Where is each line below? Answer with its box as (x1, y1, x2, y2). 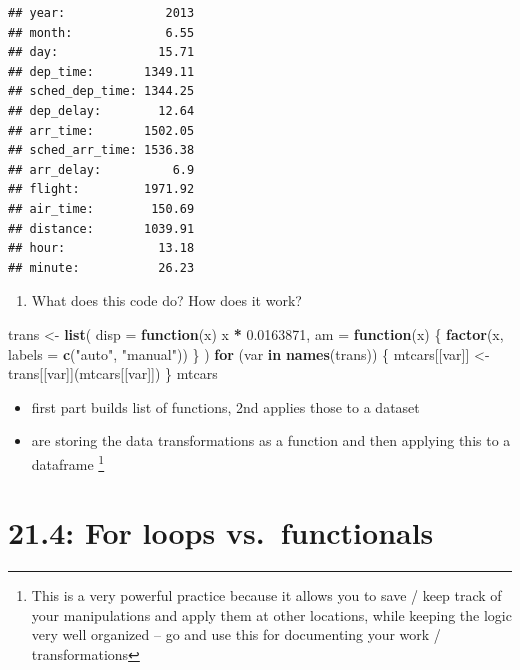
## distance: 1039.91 (8, 221, 195, 236)
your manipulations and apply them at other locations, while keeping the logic (31, 604, 512, 625)
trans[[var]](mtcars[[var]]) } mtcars (8, 363, 218, 384)
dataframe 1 (31, 450, 105, 474)
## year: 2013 (8, 6, 195, 20)
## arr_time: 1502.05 (8, 123, 195, 138)
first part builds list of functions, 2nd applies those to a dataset (31, 396, 420, 417)
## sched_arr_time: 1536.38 (8, 143, 195, 158)
